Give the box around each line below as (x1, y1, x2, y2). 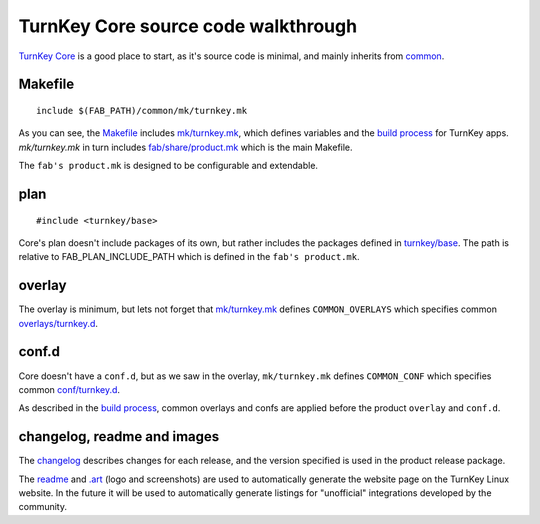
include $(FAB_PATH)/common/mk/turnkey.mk (36, 105, 248, 116)
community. (18, 501, 67, 513)
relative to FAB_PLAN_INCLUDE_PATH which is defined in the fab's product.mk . (18, 251, 360, 263)
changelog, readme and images (18, 428, 220, 445)
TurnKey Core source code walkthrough (18, 15, 358, 37)
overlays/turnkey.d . (18, 317, 99, 329)
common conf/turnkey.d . (18, 383, 120, 395)
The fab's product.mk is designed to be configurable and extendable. (18, 160, 319, 172)
